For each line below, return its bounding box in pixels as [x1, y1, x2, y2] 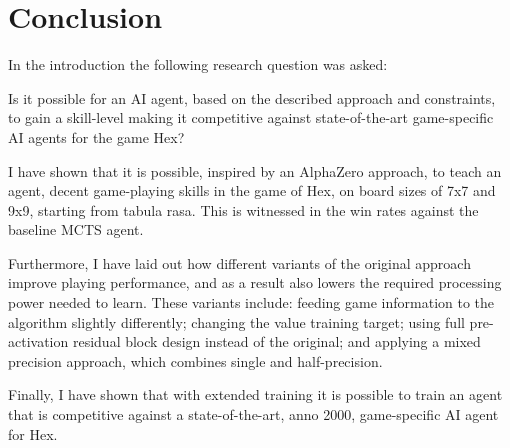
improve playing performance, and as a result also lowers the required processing [8, 272, 502, 293]
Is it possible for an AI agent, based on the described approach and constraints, [8, 87, 496, 108]
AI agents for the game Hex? [8, 126, 185, 147]
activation [8, 331, 69, 352]
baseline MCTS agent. [8, 219, 144, 240]
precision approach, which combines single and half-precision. [8, 350, 383, 371]
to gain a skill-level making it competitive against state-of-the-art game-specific [8, 107, 494, 128]
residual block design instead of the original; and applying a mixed [72, 331, 481, 352]
